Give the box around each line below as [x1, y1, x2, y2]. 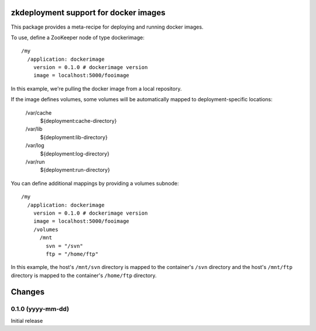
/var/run [25, 158, 45, 165]
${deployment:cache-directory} [40, 118, 117, 125]
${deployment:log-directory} [40, 150, 109, 157]
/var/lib [25, 126, 43, 133]
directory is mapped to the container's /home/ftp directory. [11, 272, 157, 279]
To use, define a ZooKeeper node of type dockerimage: [11, 34, 145, 41]
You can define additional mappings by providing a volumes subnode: [11, 180, 179, 187]
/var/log [25, 142, 44, 149]
